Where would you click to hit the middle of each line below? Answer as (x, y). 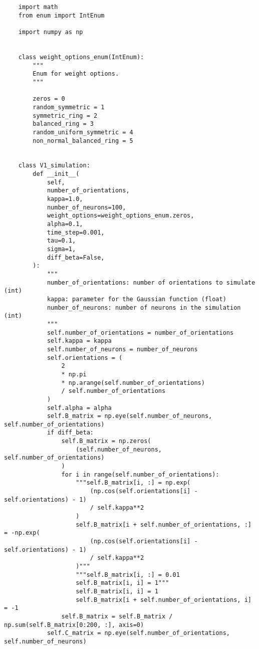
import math (38, 7)
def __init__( (56, 174)
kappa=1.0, (65, 199)
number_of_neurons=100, (86, 207)
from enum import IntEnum (61, 15)
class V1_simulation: (54, 166)
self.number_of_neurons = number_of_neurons (122, 349)
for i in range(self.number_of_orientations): (140, 474)
